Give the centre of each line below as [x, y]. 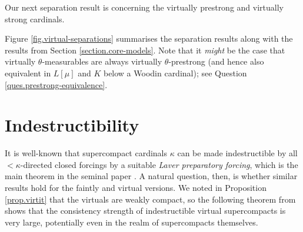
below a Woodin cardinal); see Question [175, 73]
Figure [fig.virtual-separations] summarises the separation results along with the [149, 38]
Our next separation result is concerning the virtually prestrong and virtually [144, 7]
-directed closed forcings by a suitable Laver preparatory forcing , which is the [159, 164]
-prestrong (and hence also [216, 61]
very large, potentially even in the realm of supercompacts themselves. [131, 222]
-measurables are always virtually [102, 61]
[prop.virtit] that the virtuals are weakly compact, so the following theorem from [150, 199]
